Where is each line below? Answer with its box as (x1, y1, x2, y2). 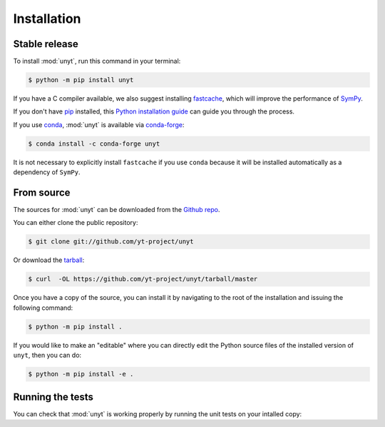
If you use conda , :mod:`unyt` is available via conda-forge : (13, 120, 185, 129)
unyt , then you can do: (13, 351, 82, 360)
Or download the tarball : (13, 256, 85, 264)
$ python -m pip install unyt (28, 76, 134, 84)
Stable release (13, 38, 78, 50)
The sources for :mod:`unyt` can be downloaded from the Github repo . (13, 206, 220, 214)
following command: (13, 303, 73, 312)
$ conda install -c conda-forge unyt (28, 139, 160, 148)
